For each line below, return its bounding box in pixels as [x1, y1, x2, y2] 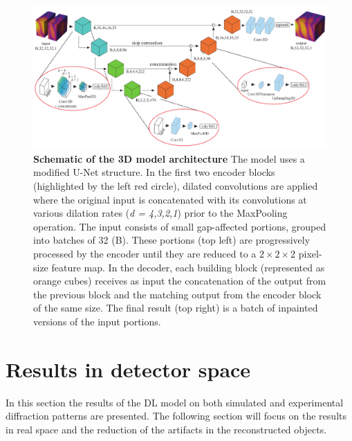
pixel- [298, 246, 322, 260]
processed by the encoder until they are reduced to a [33, 246, 257, 260]
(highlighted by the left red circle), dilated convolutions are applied [33, 179, 318, 192]
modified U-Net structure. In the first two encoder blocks [33, 165, 275, 179]
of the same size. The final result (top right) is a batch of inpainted [33, 300, 318, 315]
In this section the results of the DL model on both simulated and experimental [6, 395, 344, 409]
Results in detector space [6, 354, 251, 383]
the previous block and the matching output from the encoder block [33, 287, 322, 301]
